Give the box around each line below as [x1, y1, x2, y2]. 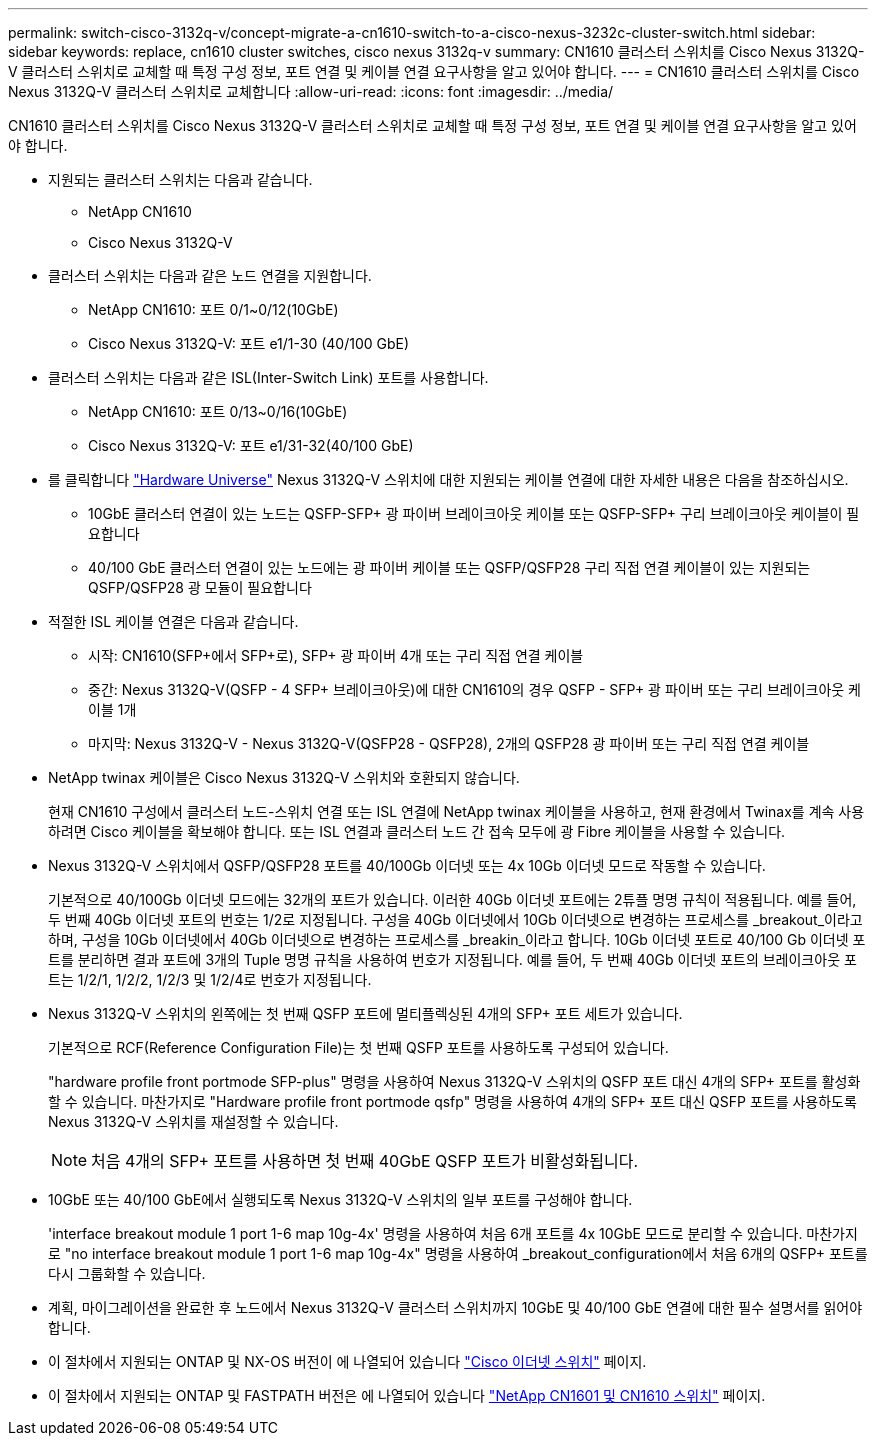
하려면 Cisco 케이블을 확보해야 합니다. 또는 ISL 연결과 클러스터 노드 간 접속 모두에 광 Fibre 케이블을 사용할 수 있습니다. [48, 823, 786, 840]
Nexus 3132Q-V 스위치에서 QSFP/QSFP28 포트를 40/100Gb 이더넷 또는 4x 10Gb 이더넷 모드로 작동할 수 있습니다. [48, 857, 766, 874]
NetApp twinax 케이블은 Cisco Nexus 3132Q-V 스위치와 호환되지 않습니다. [48, 769, 520, 786]
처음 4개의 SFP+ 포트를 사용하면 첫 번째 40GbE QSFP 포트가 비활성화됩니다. [91, 1151, 639, 1171]
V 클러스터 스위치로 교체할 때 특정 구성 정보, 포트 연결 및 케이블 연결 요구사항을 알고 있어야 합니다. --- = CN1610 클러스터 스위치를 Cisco [8, 63, 860, 80]
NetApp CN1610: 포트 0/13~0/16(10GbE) [88, 403, 348, 420]
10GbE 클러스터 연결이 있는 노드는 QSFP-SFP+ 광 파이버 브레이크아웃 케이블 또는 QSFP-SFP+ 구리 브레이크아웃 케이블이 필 [88, 505, 860, 522]
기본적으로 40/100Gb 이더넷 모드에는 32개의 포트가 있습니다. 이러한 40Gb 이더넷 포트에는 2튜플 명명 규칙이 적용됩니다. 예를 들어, [48, 891, 857, 908]
